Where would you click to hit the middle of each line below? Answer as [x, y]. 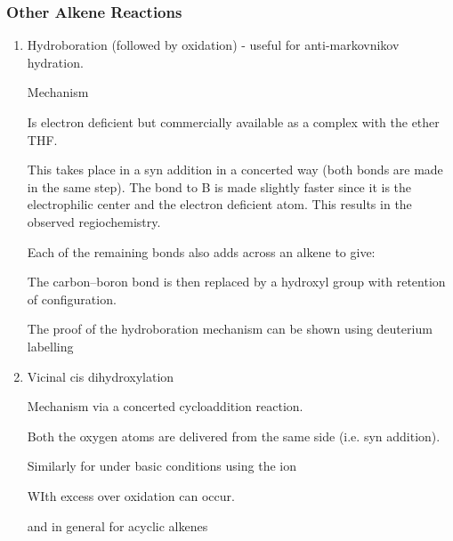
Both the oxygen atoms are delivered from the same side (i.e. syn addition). [234, 436]
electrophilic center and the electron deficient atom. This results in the [219, 204]
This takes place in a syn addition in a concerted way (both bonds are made [235, 170]
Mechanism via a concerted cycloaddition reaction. [165, 406]
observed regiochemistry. [94, 221]
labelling [50, 346]
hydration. [55, 62]
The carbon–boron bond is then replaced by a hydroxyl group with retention [236, 282]
